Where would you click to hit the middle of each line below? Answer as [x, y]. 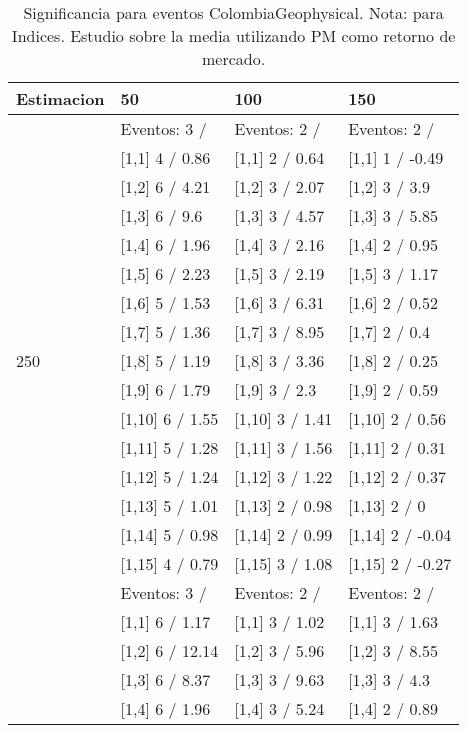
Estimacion [60, 98]
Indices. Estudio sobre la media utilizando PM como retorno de [233, 35]
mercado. [234, 58]
